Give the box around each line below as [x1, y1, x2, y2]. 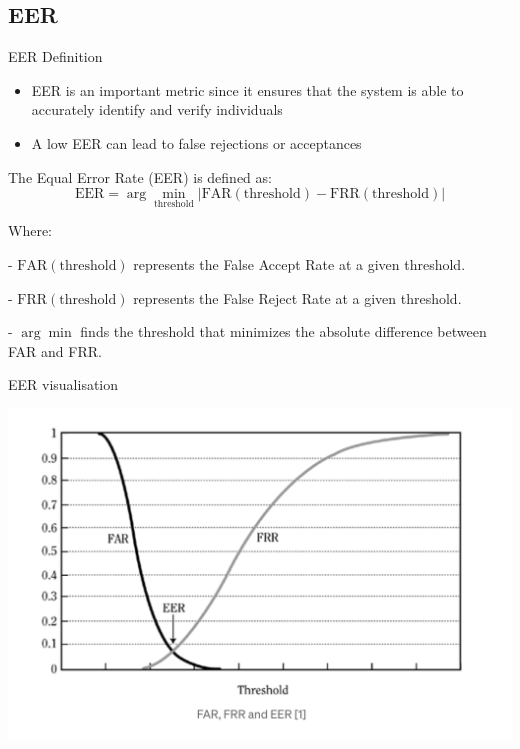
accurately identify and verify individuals [31, 99, 283, 120]
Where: [8, 220, 52, 241]
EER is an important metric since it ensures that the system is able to [31, 79, 464, 100]
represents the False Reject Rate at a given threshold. [133, 287, 462, 308]
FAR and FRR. [8, 340, 102, 361]
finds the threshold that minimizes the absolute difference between [80, 321, 487, 342]
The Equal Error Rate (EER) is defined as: [8, 166, 272, 187]
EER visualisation [8, 374, 119, 395]
